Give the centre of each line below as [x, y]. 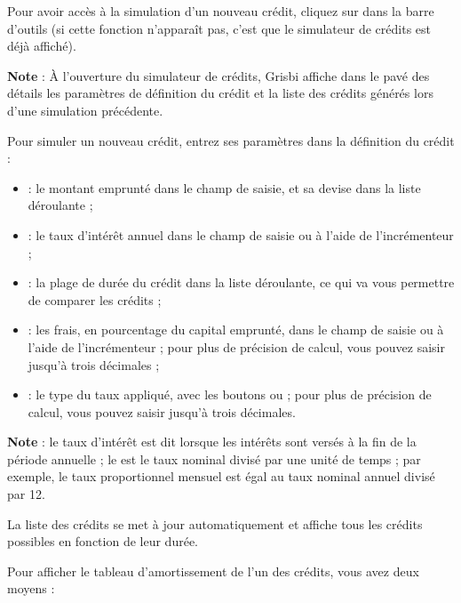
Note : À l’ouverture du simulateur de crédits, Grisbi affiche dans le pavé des [219, 75]
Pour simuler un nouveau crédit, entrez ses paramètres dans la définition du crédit [231, 140]
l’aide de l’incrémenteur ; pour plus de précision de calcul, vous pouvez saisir [236, 346]
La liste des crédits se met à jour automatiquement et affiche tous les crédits [215, 523]
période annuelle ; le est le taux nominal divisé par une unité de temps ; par [214, 458]
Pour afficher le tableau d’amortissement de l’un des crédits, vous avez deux [213, 571]
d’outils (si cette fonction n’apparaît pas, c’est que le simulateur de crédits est [219, 28]
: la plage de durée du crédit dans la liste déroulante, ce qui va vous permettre [241, 282]
